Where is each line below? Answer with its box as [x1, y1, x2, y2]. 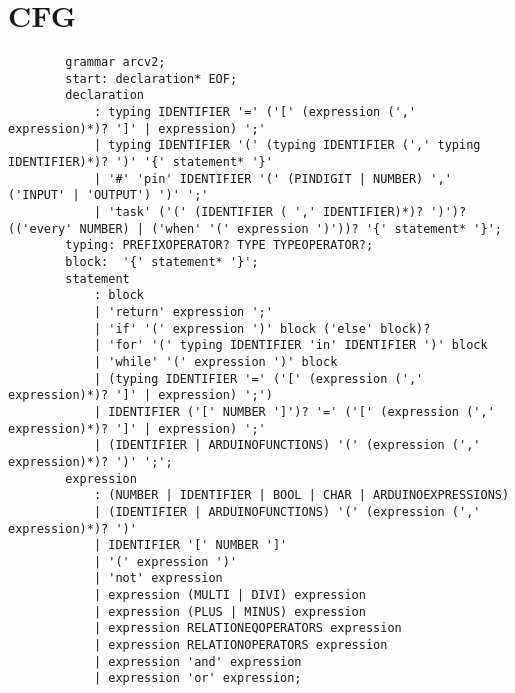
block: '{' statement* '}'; [65, 255, 259, 269]
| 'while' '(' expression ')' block [93, 354, 338, 369]
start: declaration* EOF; [65, 71, 238, 86]
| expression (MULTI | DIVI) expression [93, 588, 366, 603]
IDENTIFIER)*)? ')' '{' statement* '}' [8, 155, 273, 170]
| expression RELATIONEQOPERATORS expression [93, 621, 402, 636]
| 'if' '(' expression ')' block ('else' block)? [93, 321, 431, 336]
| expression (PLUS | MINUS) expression [93, 604, 366, 619]
